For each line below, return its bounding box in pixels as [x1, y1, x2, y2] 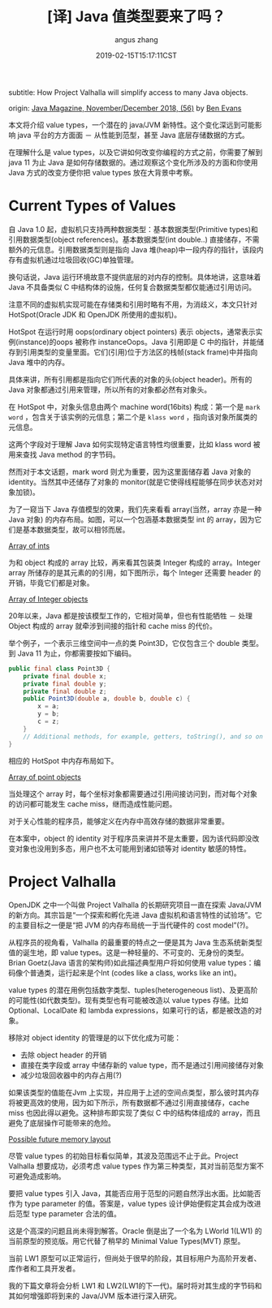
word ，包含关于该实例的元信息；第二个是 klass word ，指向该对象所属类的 [8, 411, 258, 422]
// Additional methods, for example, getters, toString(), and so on [23, 732, 264, 741]
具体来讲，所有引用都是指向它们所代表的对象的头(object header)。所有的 [8, 374, 253, 384]
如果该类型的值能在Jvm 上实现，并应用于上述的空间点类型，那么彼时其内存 [8, 1088, 260, 1098]
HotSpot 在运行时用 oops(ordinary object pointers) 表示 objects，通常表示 [8, 326, 256, 337]
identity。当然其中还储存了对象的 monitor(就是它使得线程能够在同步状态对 [8, 476, 256, 487]
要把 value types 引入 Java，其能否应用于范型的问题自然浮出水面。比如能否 [8, 1189, 261, 1198]
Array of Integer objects [8, 594, 89, 604]
